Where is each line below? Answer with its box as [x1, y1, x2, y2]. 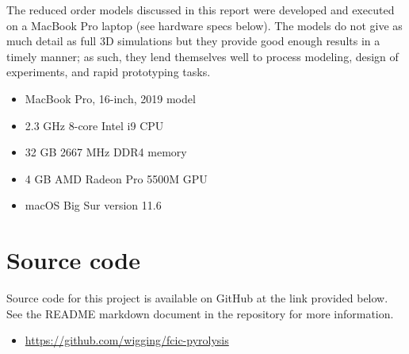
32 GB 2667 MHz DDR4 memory [25, 144, 187, 160]
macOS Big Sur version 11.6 [25, 197, 162, 214]
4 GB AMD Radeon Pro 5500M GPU [25, 170, 208, 187]
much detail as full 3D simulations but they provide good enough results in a [6, 33, 380, 49]
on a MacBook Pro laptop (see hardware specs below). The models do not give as [6, 17, 403, 33]
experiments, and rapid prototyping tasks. [6, 63, 211, 80]
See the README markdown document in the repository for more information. [6, 305, 394, 321]
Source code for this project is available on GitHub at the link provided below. [6, 290, 388, 306]
